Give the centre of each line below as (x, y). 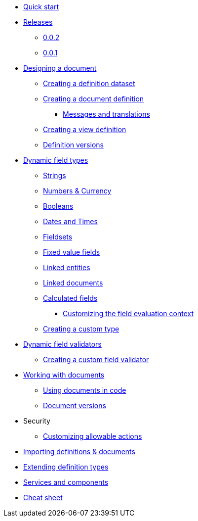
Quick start (41, 7)
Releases (38, 22)
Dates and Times (70, 221)
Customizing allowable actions (93, 436)
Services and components (66, 482)
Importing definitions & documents (79, 451)
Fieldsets (58, 237)
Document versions (75, 405)
